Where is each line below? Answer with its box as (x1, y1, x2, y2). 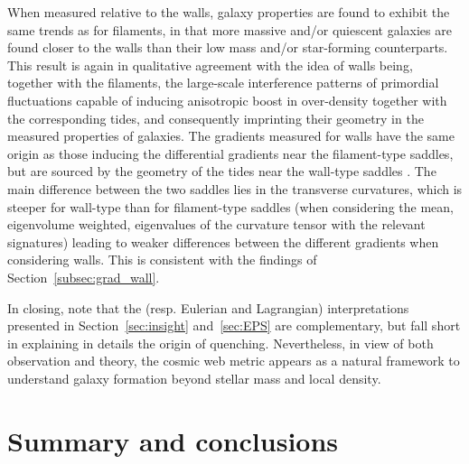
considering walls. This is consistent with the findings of (7, 250, 317, 269)
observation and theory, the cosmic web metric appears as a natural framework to (7, 351, 460, 370)
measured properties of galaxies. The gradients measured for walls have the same (7, 126, 455, 145)
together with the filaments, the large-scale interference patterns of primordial (7, 73, 439, 92)
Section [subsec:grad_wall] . (7, 267, 160, 286)
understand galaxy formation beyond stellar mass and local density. (7, 368, 381, 387)
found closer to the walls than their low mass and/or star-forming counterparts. (7, 38, 448, 57)
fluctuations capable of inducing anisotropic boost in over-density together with (7, 90, 447, 109)
